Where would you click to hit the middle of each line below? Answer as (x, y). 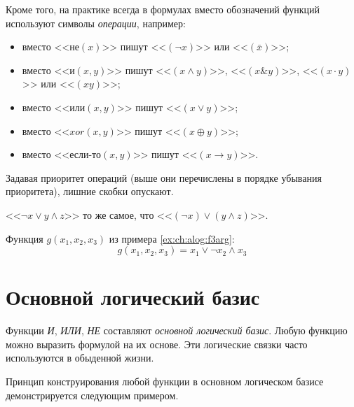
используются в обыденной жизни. (80, 358)
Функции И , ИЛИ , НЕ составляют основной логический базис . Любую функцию (177, 330)
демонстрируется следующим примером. (92, 395)
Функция (25, 238)
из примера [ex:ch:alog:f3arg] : (172, 238)
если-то (86, 156)
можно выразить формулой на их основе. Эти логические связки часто (157, 344)
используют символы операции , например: (96, 23)
